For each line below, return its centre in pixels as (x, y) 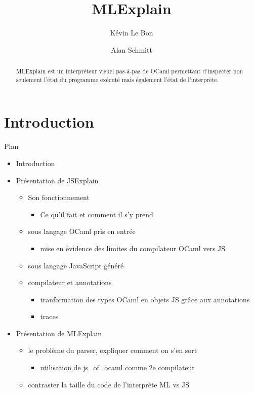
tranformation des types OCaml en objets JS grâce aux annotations (145, 299)
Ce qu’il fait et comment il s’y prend (97, 214)
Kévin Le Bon (132, 33)
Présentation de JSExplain (57, 180)
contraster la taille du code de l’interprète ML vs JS (109, 384)
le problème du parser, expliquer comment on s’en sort (113, 350)
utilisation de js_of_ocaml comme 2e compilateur (117, 367)
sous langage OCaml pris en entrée (82, 231)
